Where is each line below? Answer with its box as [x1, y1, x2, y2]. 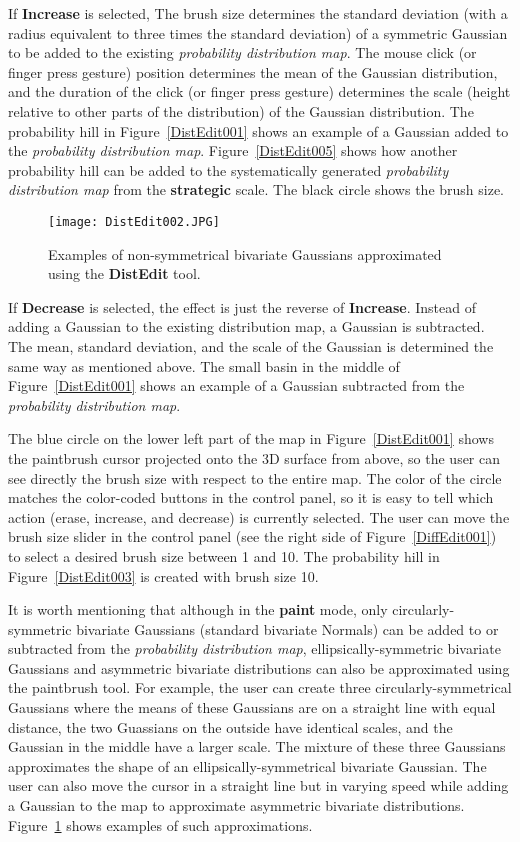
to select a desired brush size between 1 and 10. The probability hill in [8, 545, 440, 566]
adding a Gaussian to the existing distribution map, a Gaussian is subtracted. [8, 316, 485, 337]
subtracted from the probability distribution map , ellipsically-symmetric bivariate [8, 638, 501, 659]
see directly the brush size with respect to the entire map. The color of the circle [8, 467, 502, 488]
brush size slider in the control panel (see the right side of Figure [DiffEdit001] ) [8, 526, 497, 547]
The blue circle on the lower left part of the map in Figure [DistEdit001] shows [8, 428, 494, 449]
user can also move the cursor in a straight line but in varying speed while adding [8, 775, 509, 796]
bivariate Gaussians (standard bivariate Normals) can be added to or [76, 618, 499, 639]
